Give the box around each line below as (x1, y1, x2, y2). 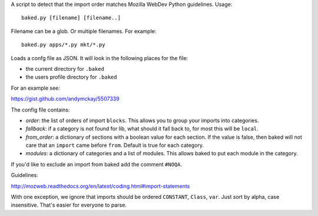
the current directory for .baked (25, 65, 104, 72)
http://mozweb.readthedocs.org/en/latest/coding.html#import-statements (11, 182, 190, 189)
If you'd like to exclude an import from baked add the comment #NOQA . (11, 161, 183, 168)
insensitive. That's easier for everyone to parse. (11, 201, 127, 209)
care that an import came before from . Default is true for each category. (25, 142, 204, 149)
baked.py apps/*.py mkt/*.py (21, 41, 105, 48)
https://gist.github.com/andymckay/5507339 (11, 95, 120, 103)
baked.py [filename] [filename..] (21, 15, 121, 21)
